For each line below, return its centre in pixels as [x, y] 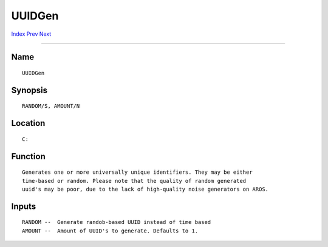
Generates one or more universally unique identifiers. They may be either [137, 172]
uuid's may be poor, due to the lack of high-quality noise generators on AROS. [145, 189]
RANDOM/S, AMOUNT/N [51, 106]
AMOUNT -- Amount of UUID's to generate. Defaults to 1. [110, 231]
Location [28, 123]
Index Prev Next [31, 34]
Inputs [24, 206]
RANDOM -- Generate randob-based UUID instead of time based [117, 222]
